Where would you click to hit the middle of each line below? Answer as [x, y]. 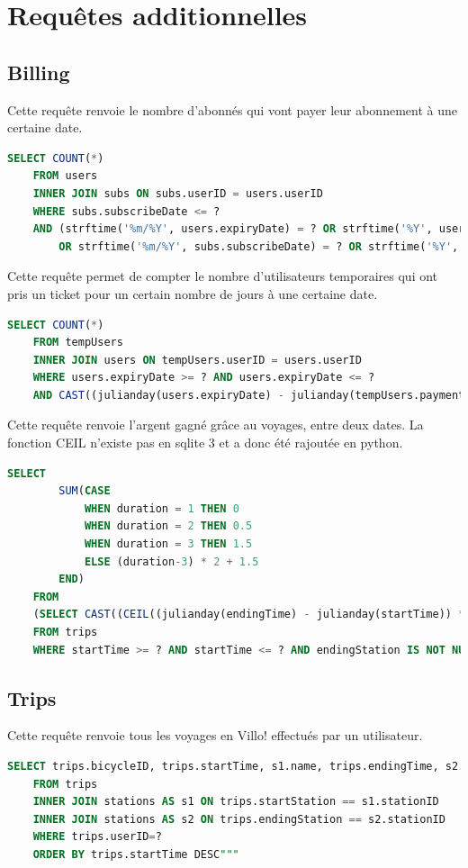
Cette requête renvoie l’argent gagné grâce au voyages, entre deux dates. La [216, 425]
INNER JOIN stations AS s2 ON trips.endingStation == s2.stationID [239, 819]
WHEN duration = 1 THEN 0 [162, 508]
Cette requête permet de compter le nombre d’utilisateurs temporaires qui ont [223, 276]
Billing [39, 72]
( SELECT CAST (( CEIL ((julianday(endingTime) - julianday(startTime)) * [249, 615]
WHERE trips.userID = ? [97, 837]
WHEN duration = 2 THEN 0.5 [168, 526]
